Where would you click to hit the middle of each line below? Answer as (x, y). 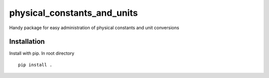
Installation (27, 42)
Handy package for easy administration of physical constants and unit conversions (94, 28)
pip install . (35, 65)
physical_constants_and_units (73, 13)
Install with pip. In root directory (42, 53)
